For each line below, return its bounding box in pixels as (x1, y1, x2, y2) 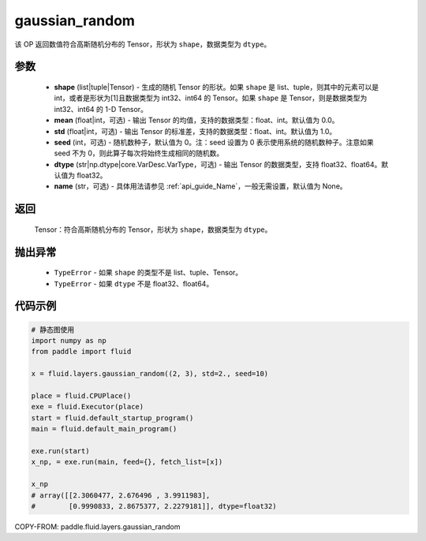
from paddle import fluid (31, 347, 132, 356)
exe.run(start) (31, 446, 90, 455)
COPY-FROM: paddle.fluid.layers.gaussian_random (14, 521, 181, 532)
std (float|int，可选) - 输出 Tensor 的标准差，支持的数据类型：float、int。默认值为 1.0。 (54, 126, 337, 136)
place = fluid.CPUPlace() (31, 391, 132, 401)
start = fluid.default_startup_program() (31, 413, 194, 422)
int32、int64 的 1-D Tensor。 (54, 104, 148, 114)
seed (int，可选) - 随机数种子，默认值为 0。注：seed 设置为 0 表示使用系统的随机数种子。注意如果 (54, 137, 374, 147)
